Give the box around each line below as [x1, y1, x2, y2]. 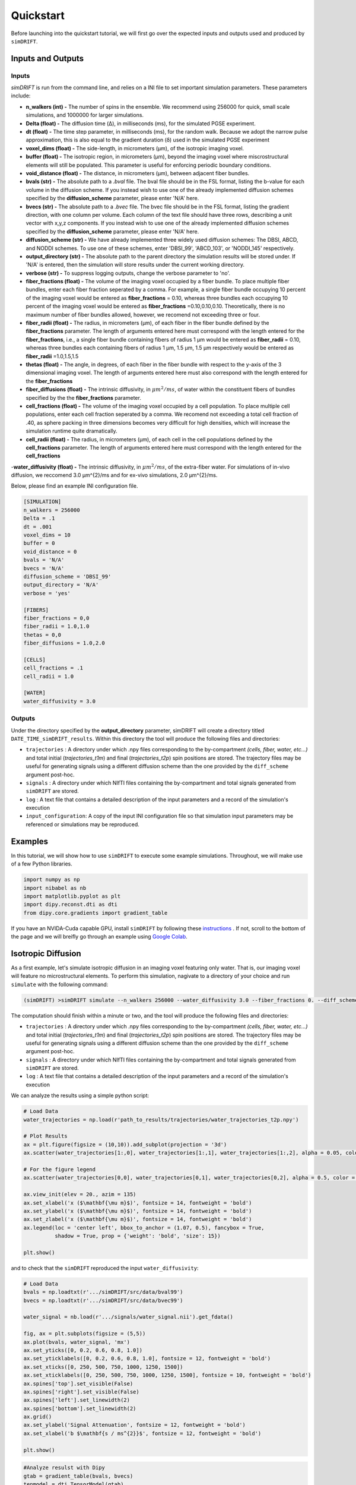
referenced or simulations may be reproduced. [26, 820, 139, 828]
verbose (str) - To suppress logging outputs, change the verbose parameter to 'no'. [26, 269, 231, 276]
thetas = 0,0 [23, 631, 62, 638]
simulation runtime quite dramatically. [26, 428, 118, 435]
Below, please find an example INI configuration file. [11, 482, 138, 489]
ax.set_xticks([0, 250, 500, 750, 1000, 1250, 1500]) [23, 1363, 183, 1370]
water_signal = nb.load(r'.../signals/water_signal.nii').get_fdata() [23, 1313, 234, 1320]
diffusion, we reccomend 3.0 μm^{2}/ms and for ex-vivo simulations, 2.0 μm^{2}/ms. [11, 472, 218, 479]
